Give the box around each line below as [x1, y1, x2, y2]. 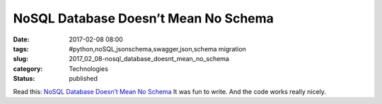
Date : [13, 35, 30, 44]
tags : [13, 44, 29, 53]
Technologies [69, 64, 109, 73]
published [69, 74, 98, 83]
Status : [13, 74, 35, 83]
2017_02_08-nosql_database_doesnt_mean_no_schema [69, 55, 230, 63]
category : [13, 64, 43, 73]
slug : [13, 55, 28, 63]
